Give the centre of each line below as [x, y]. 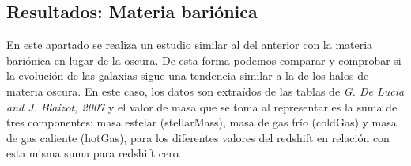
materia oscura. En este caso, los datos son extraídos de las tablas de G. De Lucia [205, 91]
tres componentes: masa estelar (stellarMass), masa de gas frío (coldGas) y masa [202, 122]
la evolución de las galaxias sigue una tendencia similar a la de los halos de [188, 75]
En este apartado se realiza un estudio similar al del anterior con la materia [190, 45]
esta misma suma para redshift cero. [94, 153]
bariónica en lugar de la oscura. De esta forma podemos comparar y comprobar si [204, 60]
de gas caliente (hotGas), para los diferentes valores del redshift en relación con [198, 137]
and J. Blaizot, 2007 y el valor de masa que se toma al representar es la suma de [202, 106]
